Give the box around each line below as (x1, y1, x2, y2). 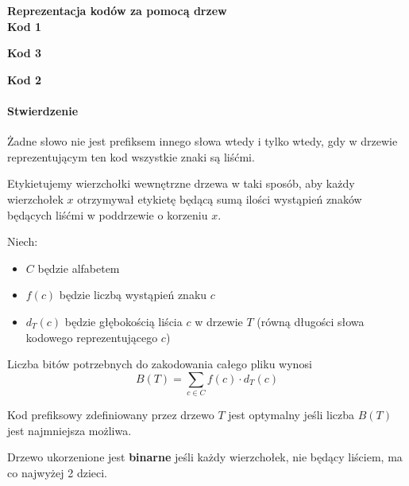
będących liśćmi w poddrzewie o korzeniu (7, 206, 208, 223)
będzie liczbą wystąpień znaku (59, 286, 207, 303)
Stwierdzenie (7, 102, 79, 119)
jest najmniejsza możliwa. (7, 422, 132, 438)
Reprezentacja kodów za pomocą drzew (7, 2, 227, 18)
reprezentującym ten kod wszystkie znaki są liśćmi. (7, 148, 255, 165)
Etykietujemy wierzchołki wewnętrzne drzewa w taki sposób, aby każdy (7, 175, 355, 192)
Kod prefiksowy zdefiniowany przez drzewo (7, 406, 214, 423)
